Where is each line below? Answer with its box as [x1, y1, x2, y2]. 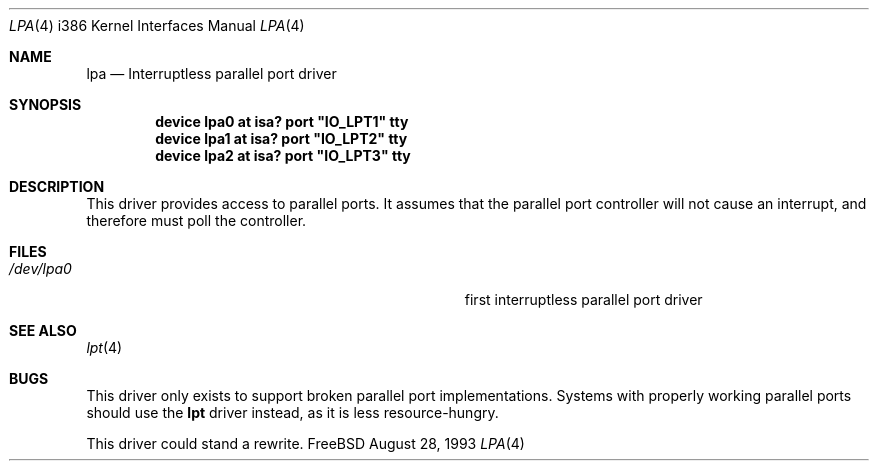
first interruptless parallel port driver [464, 291, 703, 308]
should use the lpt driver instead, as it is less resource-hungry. [86, 404, 499, 421]
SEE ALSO [9, 322, 77, 339]
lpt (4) [86, 339, 123, 356]
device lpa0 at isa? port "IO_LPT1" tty [155, 113, 409, 130]
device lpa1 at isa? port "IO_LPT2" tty [155, 130, 408, 147]
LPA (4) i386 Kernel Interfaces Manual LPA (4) [9, 17, 305, 34]
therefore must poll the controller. [86, 212, 307, 229]
